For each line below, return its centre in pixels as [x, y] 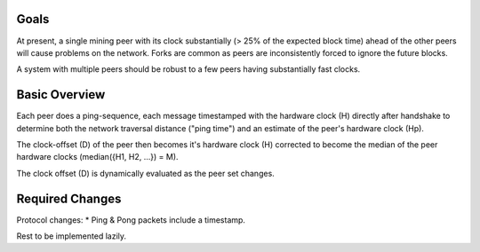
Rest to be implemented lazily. [72, 236]
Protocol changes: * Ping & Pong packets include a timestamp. [131, 220]
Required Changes [69, 198]
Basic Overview [61, 94]
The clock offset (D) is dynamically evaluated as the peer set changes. [145, 173]
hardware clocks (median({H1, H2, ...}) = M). [97, 157]
